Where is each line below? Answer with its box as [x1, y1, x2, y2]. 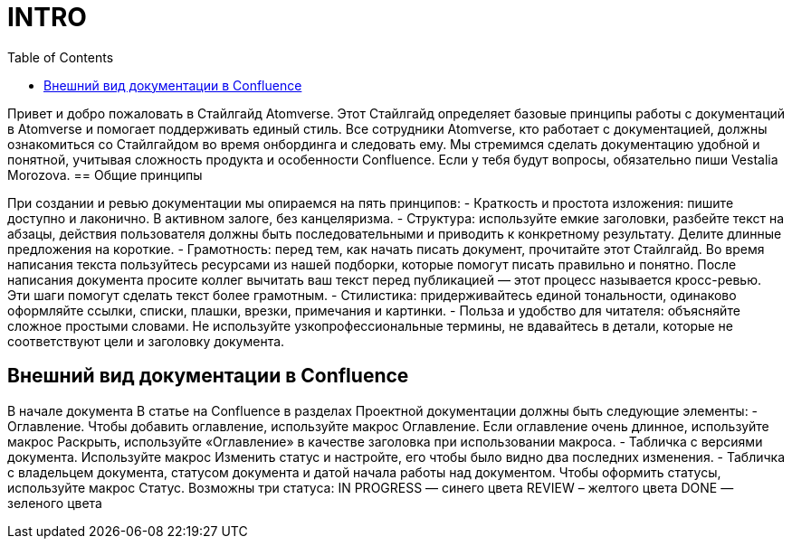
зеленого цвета [7, 494, 102, 511]
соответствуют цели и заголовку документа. [7, 333, 285, 349]
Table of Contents [7, 49, 114, 65]
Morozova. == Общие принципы [7, 166, 203, 183]
